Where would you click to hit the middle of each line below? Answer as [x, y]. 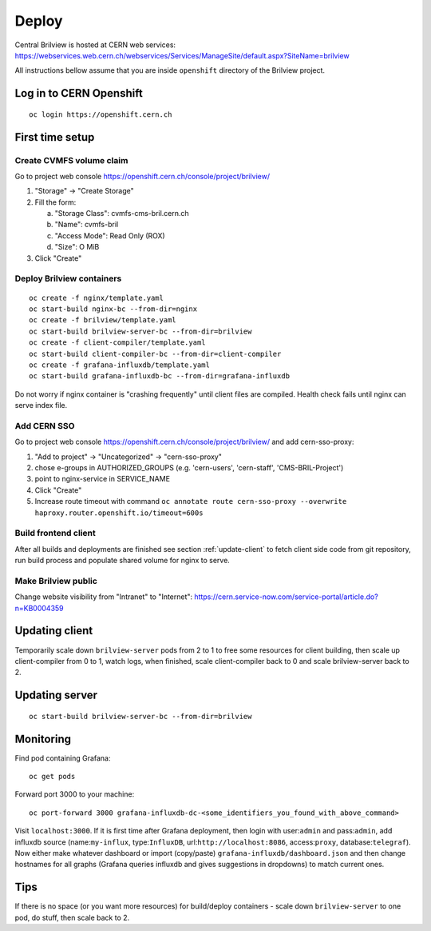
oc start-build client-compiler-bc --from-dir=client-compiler [155, 354]
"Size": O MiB [77, 247]
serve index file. [41, 406]
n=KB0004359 [39, 608]
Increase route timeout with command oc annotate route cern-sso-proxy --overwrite [191, 501]
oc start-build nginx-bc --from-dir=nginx [113, 309]
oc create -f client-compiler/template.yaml [118, 343]
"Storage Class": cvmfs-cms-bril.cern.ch [122, 214]
